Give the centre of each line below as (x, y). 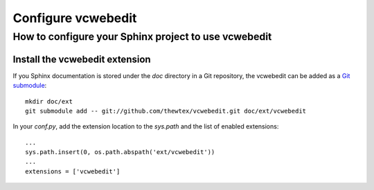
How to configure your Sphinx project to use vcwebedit (142, 37)
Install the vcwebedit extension (82, 59)
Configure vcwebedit (75, 18)
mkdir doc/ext (49, 101)
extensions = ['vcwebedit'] (73, 171)
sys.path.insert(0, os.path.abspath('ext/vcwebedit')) (120, 152)
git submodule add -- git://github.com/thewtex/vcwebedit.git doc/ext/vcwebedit (166, 111)
